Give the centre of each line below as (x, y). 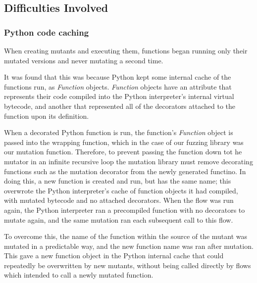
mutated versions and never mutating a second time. (84, 60)
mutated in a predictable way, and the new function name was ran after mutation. (129, 246)
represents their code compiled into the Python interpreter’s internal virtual (119, 96)
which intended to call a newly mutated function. (79, 275)
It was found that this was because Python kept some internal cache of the (118, 77)
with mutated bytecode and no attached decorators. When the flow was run (119, 200)
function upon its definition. (47, 116)
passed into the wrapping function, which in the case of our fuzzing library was (124, 142)
